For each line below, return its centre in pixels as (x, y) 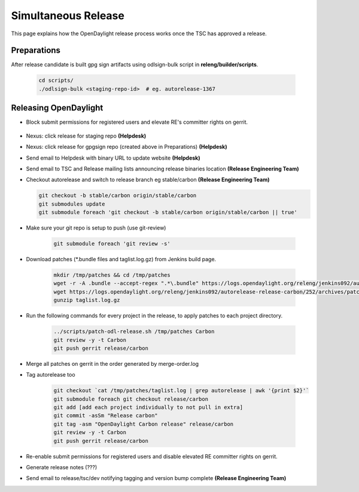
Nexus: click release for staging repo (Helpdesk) (86, 136)
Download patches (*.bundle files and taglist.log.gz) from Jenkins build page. (121, 259)
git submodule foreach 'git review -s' (112, 244)
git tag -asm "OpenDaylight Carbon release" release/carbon (144, 424)
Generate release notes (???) (62, 467)
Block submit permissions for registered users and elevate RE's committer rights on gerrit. (137, 122)
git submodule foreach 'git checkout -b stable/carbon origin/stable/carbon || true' (168, 213)
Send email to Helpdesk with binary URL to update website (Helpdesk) (113, 158)
